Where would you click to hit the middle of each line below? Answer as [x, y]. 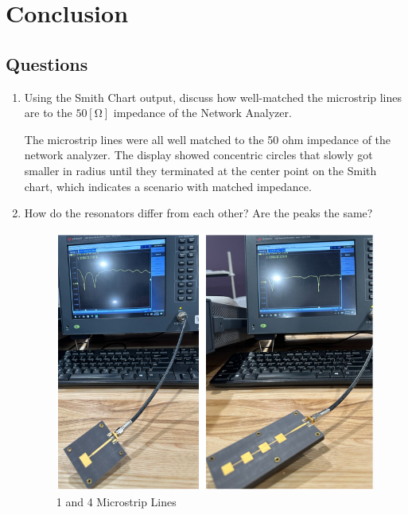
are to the [48, 113]
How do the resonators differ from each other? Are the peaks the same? [198, 213]
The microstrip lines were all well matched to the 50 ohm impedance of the [208, 139]
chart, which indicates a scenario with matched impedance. [168, 186]
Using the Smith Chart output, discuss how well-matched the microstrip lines [213, 97]
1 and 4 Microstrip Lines [116, 501]
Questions [47, 63]
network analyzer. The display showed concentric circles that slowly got [198, 155]
